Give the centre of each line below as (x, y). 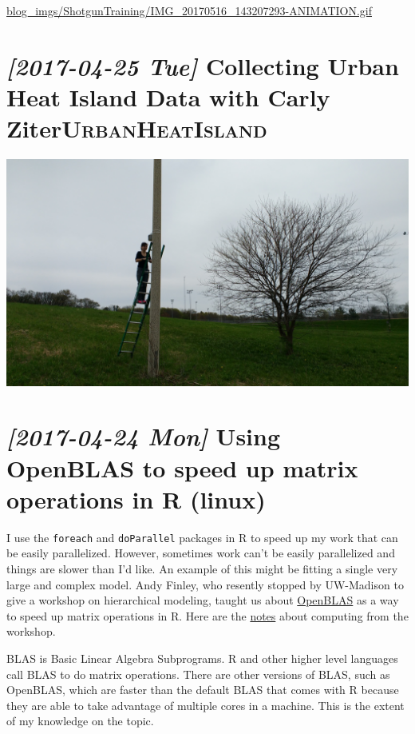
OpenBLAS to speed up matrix (182, 467)
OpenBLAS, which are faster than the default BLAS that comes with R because (203, 690)
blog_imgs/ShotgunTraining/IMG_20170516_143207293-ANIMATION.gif (190, 10)
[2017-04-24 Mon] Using (144, 437)
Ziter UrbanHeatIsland (137, 128)
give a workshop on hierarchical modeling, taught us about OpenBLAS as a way (203, 600)
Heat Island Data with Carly (168, 96)
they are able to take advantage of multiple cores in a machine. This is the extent (206, 705)
